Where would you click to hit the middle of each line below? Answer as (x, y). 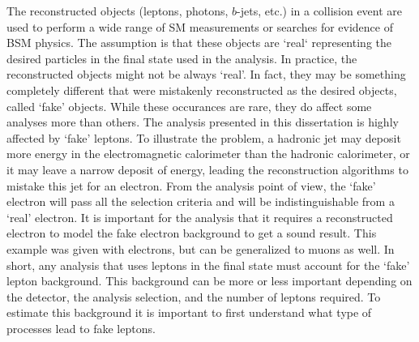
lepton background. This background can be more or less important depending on (209, 281)
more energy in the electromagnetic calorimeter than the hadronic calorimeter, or (208, 154)
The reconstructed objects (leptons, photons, (118, 11)
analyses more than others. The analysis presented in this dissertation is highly (203, 122)
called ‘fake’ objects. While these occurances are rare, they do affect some (189, 106)
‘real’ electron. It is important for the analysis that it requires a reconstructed (200, 217)
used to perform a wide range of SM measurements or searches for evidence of (200, 26)
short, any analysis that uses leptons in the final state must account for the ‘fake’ (208, 265)
